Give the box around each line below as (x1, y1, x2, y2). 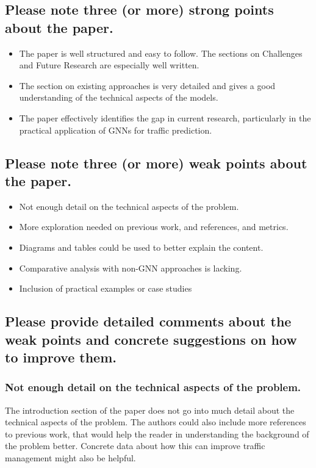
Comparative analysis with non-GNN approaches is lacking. (19, 261, 242, 274)
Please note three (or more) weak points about (5, 153, 307, 172)
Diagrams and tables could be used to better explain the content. (19, 240, 264, 253)
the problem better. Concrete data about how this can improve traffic (5, 439, 265, 452)
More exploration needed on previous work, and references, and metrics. (19, 220, 289, 233)
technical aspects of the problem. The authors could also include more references (5, 416, 306, 428)
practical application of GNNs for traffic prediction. (19, 123, 212, 136)
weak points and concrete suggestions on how (5, 329, 297, 348)
